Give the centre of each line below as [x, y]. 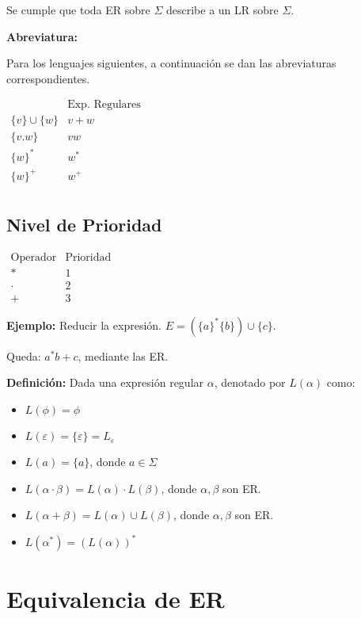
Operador [34, 257]
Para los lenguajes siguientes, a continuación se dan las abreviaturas [171, 63]
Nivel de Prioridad [84, 224]
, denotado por [250, 382]
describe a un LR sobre [222, 10]
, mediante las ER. [123, 355]
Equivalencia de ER [116, 598]
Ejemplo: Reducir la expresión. [84, 325]
